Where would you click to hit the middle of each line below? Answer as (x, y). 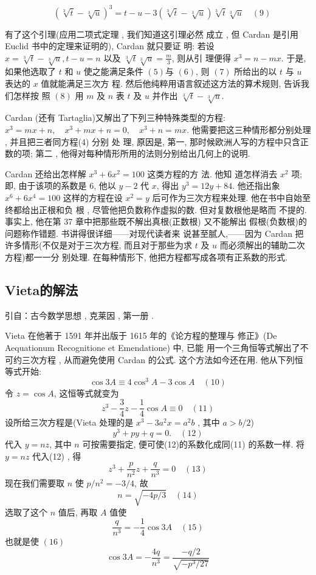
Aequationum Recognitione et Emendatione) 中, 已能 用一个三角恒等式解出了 (153, 347)
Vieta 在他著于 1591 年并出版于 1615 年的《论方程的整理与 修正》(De (141, 335)
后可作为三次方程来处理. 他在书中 (218, 197)
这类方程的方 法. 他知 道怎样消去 (212, 173)
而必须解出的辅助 (254, 245)
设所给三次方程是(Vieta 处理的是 (69, 422)
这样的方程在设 (93, 197)
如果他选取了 (30, 71)
